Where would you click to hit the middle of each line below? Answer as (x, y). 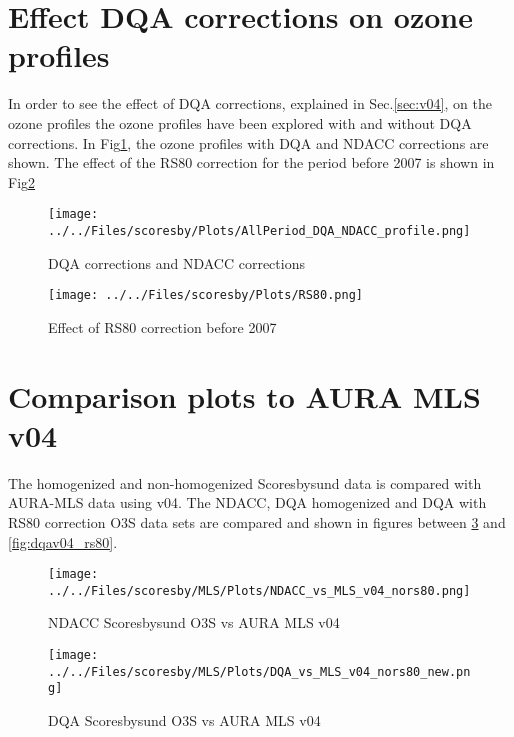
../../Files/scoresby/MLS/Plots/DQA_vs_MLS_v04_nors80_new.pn (259, 671)
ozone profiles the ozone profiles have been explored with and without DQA (240, 122)
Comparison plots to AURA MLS (244, 395)
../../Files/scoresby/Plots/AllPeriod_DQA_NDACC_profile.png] (259, 230)
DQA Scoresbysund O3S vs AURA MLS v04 (184, 720)
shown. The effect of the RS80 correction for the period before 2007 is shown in (251, 162)
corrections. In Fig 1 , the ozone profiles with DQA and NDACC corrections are (248, 142)
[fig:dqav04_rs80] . (63, 541)
